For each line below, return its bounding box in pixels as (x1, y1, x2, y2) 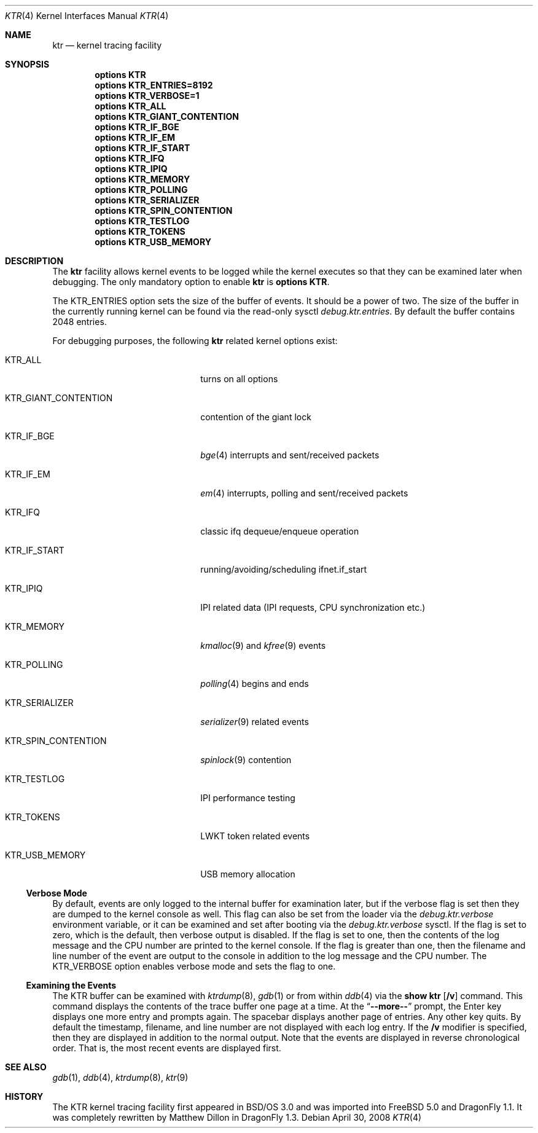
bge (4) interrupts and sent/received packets (200, 450, 380, 460)
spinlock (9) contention (200, 755, 292, 765)
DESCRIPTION (5, 256, 64, 266)
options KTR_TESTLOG (95, 216, 190, 226)
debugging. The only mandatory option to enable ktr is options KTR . (52, 276, 330, 287)
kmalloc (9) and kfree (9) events (200, 640, 326, 651)
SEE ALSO (5, 1062, 47, 1072)
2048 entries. (52, 316, 107, 327)
